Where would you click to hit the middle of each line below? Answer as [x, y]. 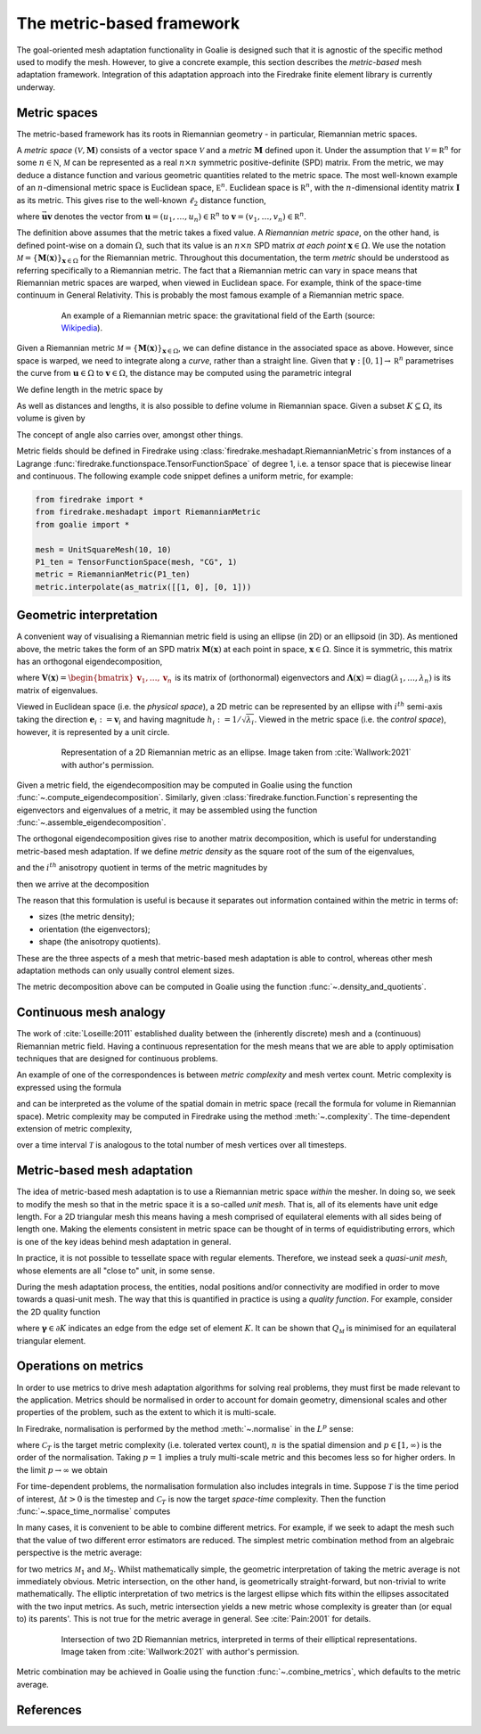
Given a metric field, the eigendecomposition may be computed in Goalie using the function [184, 785]
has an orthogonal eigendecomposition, [90, 661]
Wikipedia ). [82, 328]
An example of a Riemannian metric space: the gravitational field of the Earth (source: [218, 315]
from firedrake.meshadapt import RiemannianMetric [148, 512]
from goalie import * [82, 524]
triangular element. [51, 1340]
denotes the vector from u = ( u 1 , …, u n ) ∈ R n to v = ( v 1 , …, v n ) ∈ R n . [180, 217]
